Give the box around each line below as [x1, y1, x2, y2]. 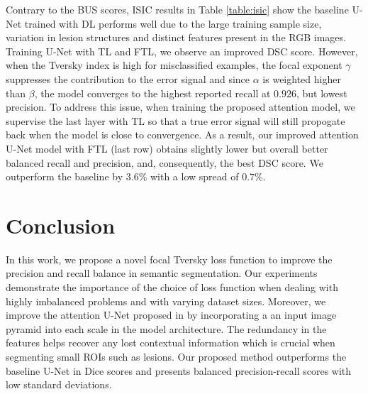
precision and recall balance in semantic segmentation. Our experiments [6, 266, 318, 280]
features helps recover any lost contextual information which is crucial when [6, 335, 335, 350]
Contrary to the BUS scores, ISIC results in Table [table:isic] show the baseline [6, 2, 349, 16]
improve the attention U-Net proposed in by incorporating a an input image [6, 307, 337, 322]
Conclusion [6, 210, 116, 239]
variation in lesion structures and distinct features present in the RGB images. [6, 30, 346, 45]
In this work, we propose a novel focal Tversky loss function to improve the [6, 251, 333, 266]
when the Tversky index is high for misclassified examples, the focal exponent [6, 58, 342, 72]
